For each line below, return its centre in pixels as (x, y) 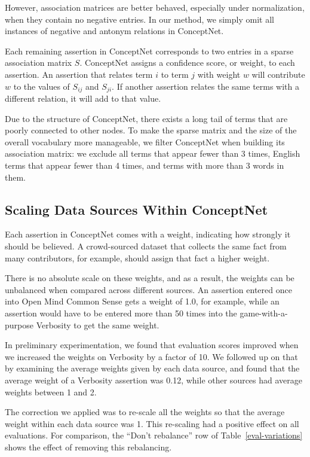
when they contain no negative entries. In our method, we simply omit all (139, 19)
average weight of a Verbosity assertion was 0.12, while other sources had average (154, 380)
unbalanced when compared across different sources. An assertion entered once (148, 289)
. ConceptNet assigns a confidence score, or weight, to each (187, 63)
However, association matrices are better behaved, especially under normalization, (155, 7)
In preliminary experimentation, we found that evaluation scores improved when (152, 345)
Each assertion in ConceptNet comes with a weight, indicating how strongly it (148, 234)
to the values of (42, 86)
